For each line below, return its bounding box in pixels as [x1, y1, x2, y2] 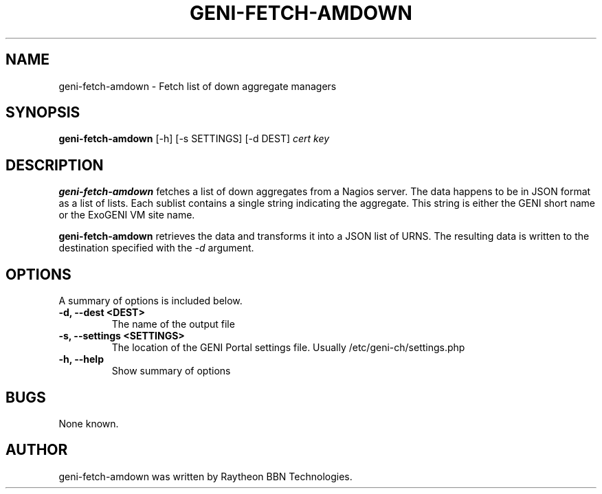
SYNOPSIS [5, 104, 80, 122]
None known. [58, 417, 119, 429]
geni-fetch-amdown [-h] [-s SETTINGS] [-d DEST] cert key [58, 133, 330, 145]
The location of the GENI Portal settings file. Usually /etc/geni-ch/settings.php [111, 341, 465, 354]
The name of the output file [111, 318, 235, 330]
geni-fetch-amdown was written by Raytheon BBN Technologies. [58, 470, 353, 482]
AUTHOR [5, 441, 68, 459]
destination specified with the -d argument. [58, 242, 254, 254]
